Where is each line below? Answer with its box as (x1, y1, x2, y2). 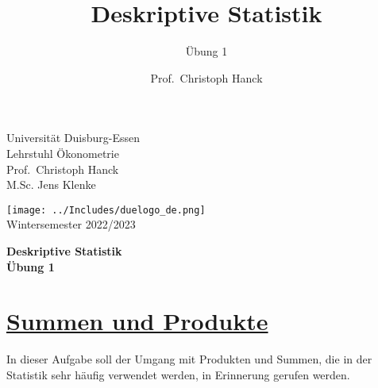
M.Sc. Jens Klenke (6, 176, 96, 193)
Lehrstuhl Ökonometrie (6, 144, 119, 161)
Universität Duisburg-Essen (6, 129, 141, 146)
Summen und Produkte (6, 305, 268, 337)
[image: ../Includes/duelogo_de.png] (6, 204, 206, 216)
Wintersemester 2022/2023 (6, 216, 136, 232)
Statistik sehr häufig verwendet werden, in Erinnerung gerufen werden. (6, 366, 350, 382)
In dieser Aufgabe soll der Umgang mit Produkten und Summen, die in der (6, 351, 372, 367)
